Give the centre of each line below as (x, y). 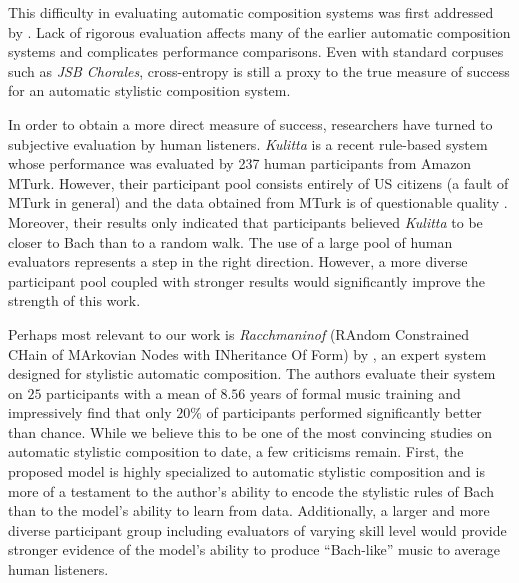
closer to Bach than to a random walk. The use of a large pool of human (230, 241)
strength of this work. (74, 300)
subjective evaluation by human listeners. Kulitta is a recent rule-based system (248, 143)
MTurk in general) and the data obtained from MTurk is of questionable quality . (258, 202)
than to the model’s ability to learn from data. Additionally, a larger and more (249, 510)
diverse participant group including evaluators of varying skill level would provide (257, 529)
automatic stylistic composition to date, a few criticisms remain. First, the (236, 451)
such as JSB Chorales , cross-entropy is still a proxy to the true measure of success (259, 70)
